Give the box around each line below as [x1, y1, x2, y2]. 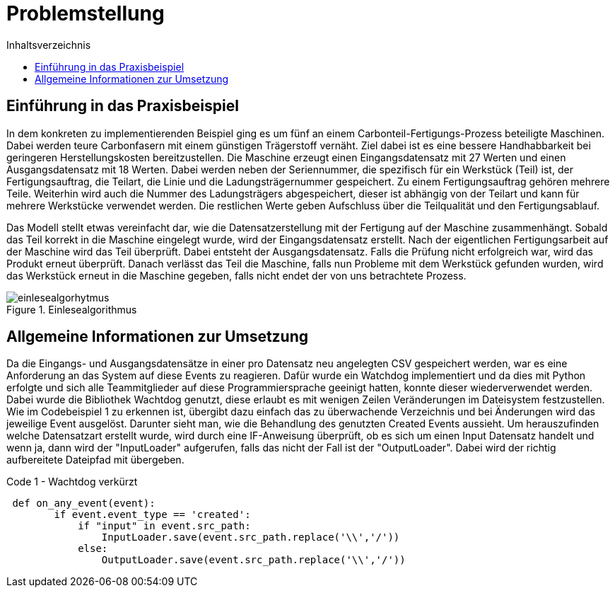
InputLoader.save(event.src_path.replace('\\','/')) [101, 531, 400, 543]
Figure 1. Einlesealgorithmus [6, 303, 137, 316]
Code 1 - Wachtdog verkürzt [6, 476, 138, 488]
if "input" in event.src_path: [78, 520, 251, 532]
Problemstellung [6, 1, 165, 25]
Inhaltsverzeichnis [6, 38, 91, 51]
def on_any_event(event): [12, 497, 156, 509]
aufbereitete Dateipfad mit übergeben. [6, 454, 184, 466]
